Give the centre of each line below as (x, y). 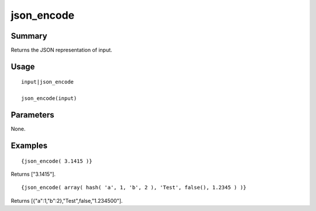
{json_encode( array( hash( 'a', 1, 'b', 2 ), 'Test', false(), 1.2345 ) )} (134, 188)
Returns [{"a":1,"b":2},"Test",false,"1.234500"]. (67, 200)
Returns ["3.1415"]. (33, 174)
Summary (29, 36)
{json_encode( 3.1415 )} (57, 161)
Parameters (32, 115)
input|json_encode (48, 82)
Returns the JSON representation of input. (61, 50)
